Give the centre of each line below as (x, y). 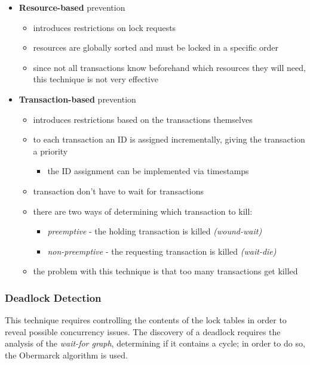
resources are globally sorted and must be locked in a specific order (156, 47)
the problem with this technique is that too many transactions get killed (165, 271)
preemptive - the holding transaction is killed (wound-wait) (155, 231)
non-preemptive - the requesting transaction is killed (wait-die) (162, 251)
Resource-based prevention (72, 7)
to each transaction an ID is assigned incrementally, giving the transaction (169, 139)
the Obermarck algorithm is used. (66, 355)
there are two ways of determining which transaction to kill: (143, 211)
